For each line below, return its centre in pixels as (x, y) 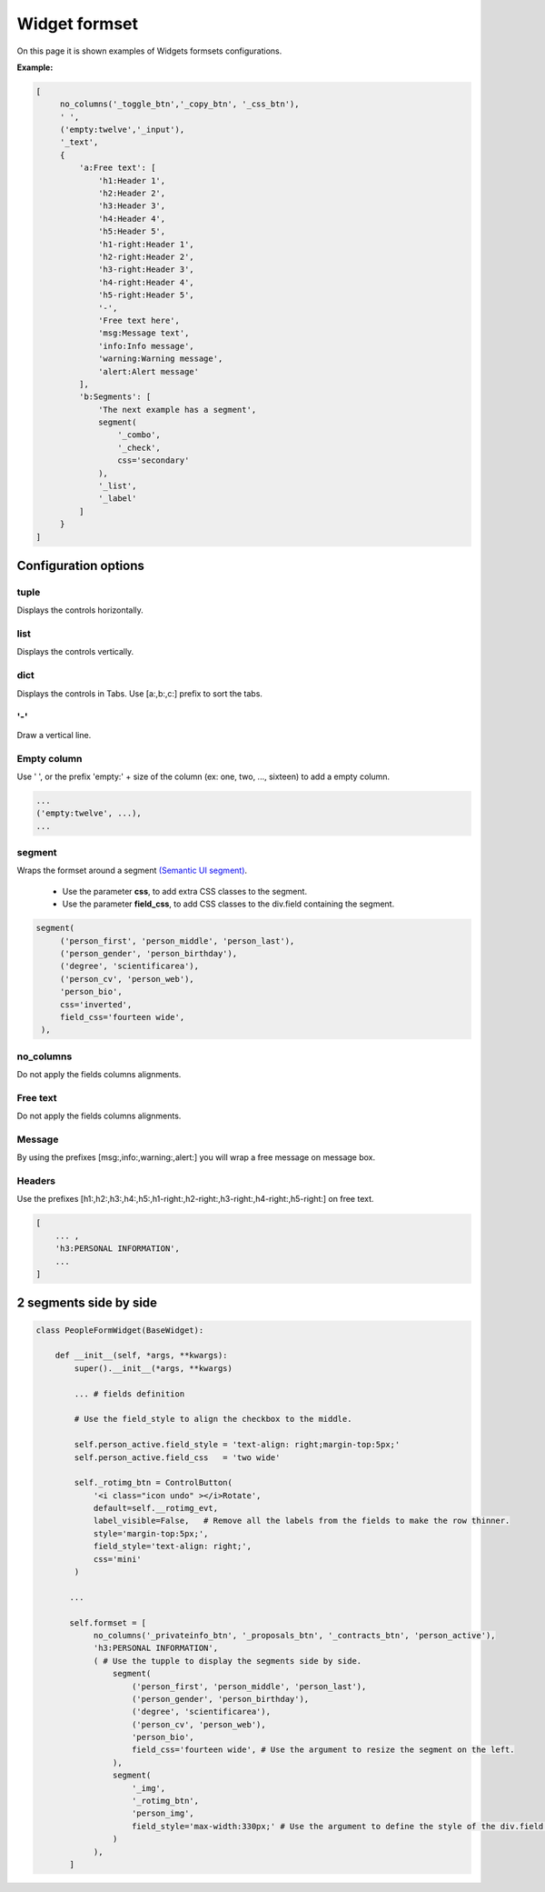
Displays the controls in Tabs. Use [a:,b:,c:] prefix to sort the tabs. (140, 693)
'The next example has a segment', (178, 410)
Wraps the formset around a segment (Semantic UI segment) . (132, 871)
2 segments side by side (87, 1303)
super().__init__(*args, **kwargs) (154, 1368)
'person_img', (163, 1813)
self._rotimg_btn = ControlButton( (154, 1483)
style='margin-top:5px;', (151, 1533)
